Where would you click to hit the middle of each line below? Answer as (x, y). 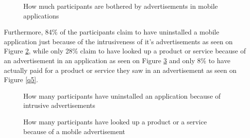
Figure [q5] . (21, 79)
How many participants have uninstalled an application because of (122, 95)
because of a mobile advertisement (74, 131)
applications (41, 15)
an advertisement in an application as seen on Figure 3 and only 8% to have (117, 60)
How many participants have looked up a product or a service (115, 121)
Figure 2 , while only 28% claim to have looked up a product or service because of (125, 51)
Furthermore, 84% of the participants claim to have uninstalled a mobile (112, 32)
